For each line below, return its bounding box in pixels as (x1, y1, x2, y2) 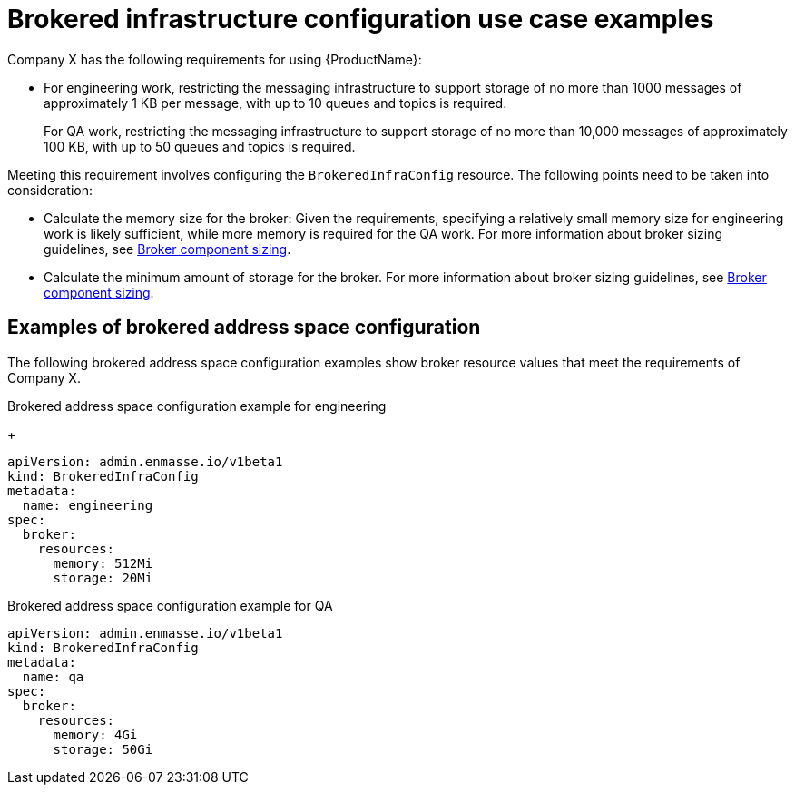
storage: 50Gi (53, 741, 153, 757)
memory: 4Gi (53, 727, 138, 742)
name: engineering (22, 497, 153, 513)
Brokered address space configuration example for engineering (7, 397, 387, 414)
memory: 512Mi (53, 555, 153, 571)
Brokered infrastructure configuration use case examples (7, 4, 714, 34)
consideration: (7, 181, 93, 198)
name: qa (22, 669, 84, 684)
